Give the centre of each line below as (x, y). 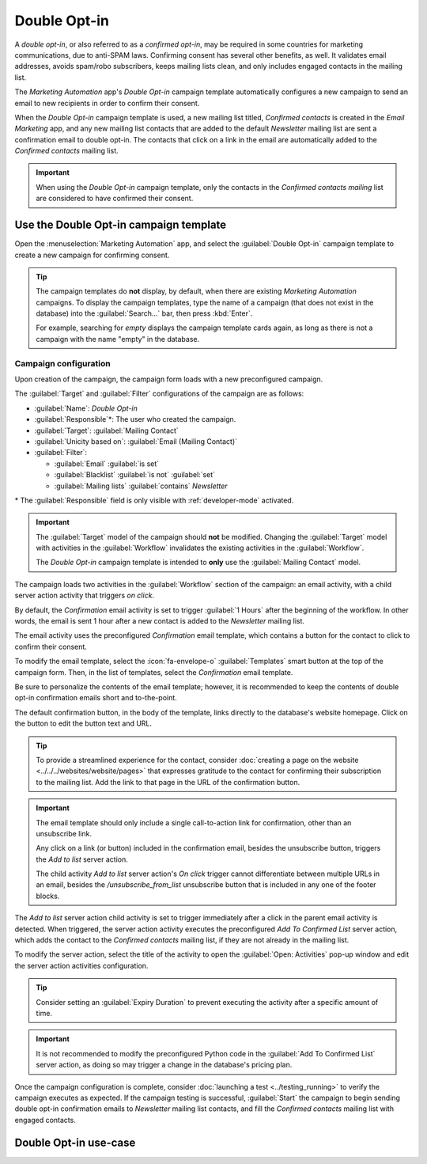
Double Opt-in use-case (75, 1142)
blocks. (48, 896)
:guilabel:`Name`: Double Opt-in (86, 408)
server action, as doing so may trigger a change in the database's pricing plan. (164, 1065)
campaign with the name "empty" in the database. (118, 339)
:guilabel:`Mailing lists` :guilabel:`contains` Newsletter (141, 486)
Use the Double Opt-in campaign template (121, 225)
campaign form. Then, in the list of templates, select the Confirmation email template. (154, 672)
